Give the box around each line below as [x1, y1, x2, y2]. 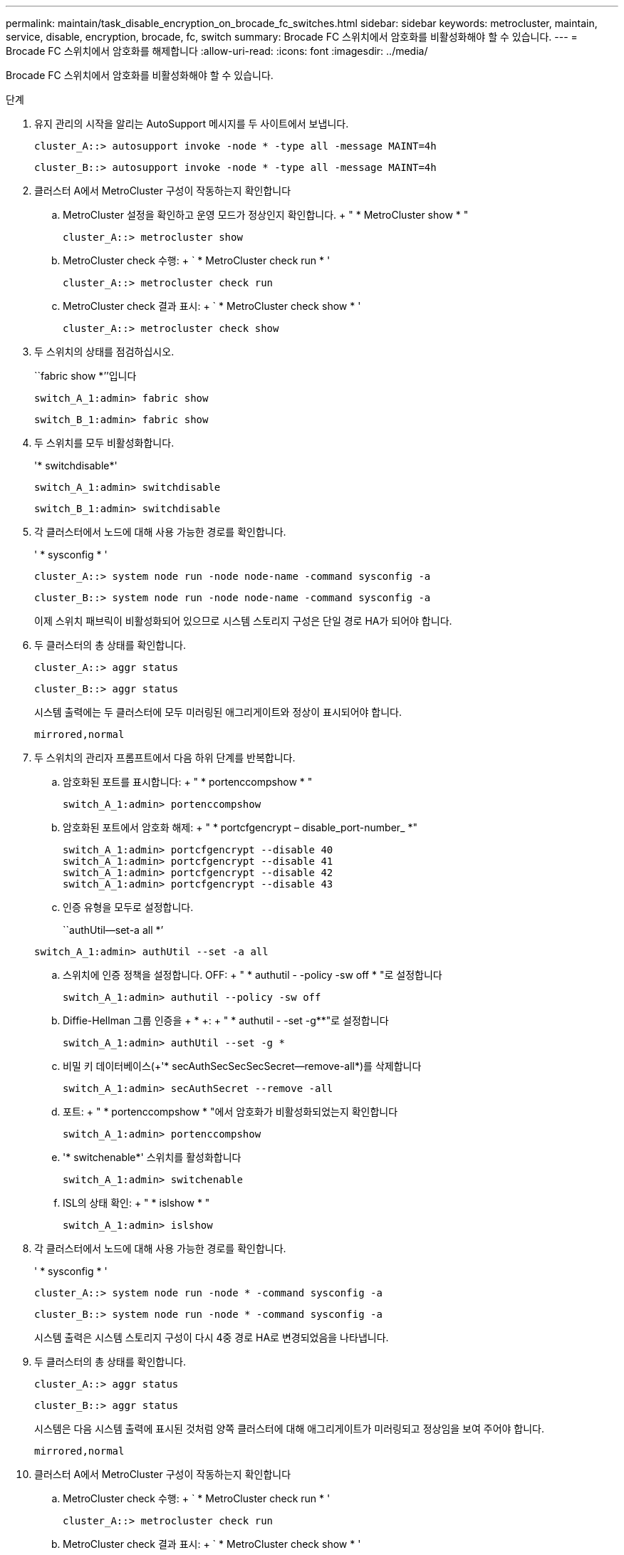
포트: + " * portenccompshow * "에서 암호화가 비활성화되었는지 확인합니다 [63, 1106, 398, 1118]
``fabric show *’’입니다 [34, 370, 137, 382]
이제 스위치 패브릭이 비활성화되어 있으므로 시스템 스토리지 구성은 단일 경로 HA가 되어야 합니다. [34, 615, 452, 627]
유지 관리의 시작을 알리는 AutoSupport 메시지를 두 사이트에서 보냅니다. [34, 118, 349, 130]
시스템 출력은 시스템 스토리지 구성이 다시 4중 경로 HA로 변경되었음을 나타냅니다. [34, 1331, 389, 1343]
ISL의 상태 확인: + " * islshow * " [63, 1197, 210, 1209]
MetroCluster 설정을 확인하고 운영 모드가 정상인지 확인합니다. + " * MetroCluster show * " [63, 209, 469, 221]
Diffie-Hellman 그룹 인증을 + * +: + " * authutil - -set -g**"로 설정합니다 [63, 1014, 389, 1026]
